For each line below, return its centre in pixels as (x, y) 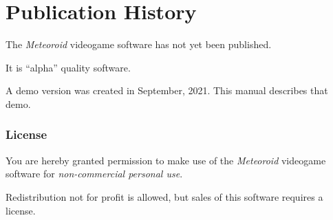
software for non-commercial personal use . (94, 174)
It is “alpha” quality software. (68, 67)
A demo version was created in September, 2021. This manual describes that (167, 90)
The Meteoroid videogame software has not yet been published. (139, 44)
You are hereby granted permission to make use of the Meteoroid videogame (166, 160)
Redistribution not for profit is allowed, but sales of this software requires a (164, 196)
